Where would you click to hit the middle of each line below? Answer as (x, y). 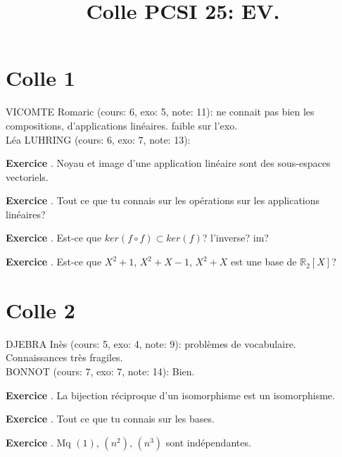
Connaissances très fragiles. (64, 357)
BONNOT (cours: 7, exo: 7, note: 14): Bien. (100, 371)
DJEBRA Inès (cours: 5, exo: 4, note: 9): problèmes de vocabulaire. (151, 343)
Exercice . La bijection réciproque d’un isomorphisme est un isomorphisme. (170, 395)
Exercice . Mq (38, 442)
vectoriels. (27, 176)
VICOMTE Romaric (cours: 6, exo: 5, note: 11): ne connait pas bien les (160, 112)
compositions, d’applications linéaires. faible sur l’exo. (122, 125)
